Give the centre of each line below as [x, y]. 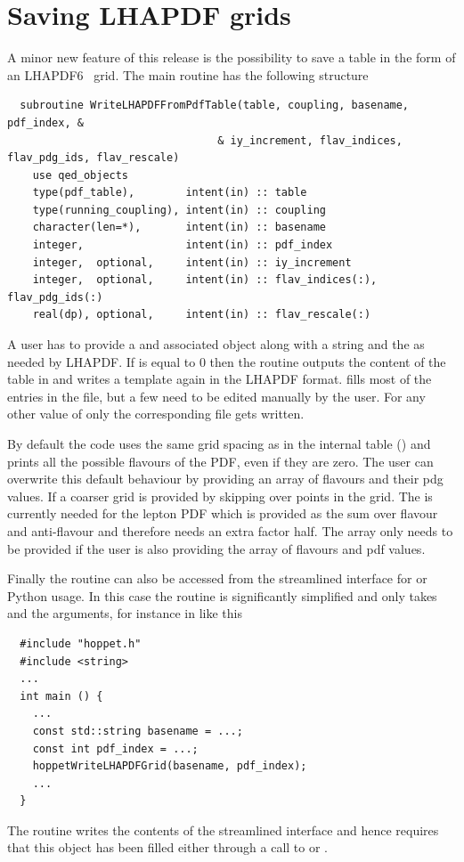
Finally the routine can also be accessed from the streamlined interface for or [217, 578]
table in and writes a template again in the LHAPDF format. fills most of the [220, 379]
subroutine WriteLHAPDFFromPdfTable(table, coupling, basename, [215, 106]
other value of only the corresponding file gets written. [156, 414]
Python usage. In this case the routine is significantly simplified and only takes [222, 595]
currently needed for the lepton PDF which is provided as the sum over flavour [223, 513]
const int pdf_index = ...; [115, 748]
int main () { [61, 696]
